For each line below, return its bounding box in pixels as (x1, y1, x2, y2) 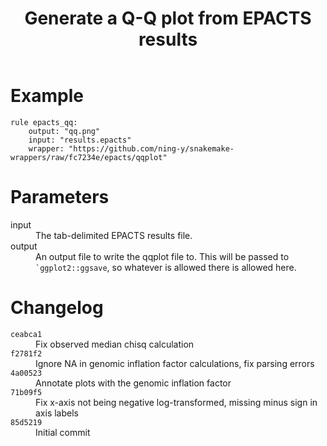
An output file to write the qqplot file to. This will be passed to (35, 250, 290, 262)
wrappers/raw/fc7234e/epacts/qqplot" (10, 152, 168, 162)
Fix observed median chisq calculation (35, 338, 195, 350)
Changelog (10, 297, 104, 319)
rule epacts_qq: (10, 117, 78, 127)
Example (10, 85, 84, 107)
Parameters (10, 186, 110, 209)
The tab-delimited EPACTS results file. (35, 229, 193, 241)
